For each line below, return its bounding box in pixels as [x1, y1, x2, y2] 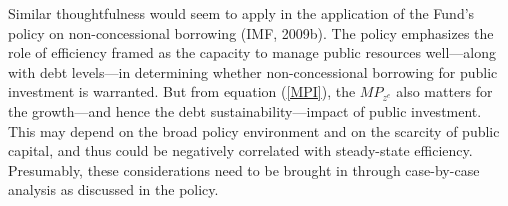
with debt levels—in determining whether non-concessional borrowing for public [8, 61, 498, 82]
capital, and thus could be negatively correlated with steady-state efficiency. [8, 140, 473, 161]
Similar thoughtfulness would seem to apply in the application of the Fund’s [8, 3, 475, 23]
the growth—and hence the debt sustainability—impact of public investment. [8, 100, 482, 121]
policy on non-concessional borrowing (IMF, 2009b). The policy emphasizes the [8, 22, 494, 43]
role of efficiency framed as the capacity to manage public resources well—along [8, 42, 496, 63]
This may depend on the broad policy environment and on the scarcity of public [8, 120, 500, 141]
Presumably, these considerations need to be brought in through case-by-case [8, 159, 480, 180]
